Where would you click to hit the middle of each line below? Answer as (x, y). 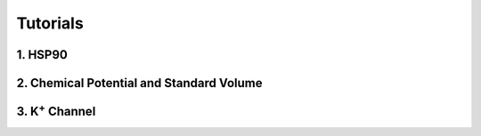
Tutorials (50, 23)
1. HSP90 (42, 55)
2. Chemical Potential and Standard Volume (139, 83)
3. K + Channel (56, 110)
